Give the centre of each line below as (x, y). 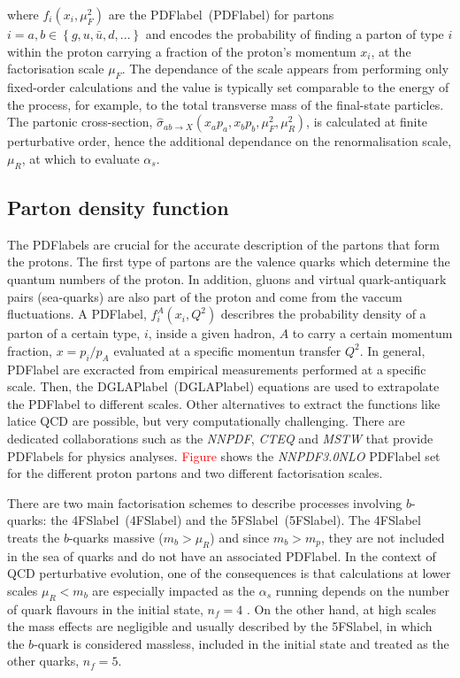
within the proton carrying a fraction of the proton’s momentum (182, 51)
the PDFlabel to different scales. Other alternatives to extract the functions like (224, 403)
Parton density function (118, 207)
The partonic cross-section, (80, 122)
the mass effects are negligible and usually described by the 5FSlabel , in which (220, 626)
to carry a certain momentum (372, 333)
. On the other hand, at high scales (341, 609)
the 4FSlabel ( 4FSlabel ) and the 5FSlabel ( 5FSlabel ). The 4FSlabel (236, 520)
